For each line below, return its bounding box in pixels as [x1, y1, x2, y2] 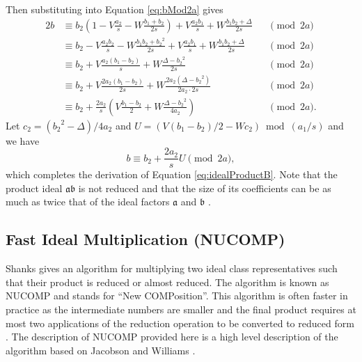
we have [6, 133, 40, 148]
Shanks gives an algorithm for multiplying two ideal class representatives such [6, 261, 338, 276]
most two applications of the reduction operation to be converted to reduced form [6, 315, 354, 330]
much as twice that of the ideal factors [6, 194, 170, 209]
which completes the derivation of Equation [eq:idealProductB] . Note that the [6, 167, 338, 182]
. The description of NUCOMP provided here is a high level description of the [6, 329, 338, 344]
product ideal [6, 180, 63, 195]
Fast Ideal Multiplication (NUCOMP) [6, 228, 285, 250]
